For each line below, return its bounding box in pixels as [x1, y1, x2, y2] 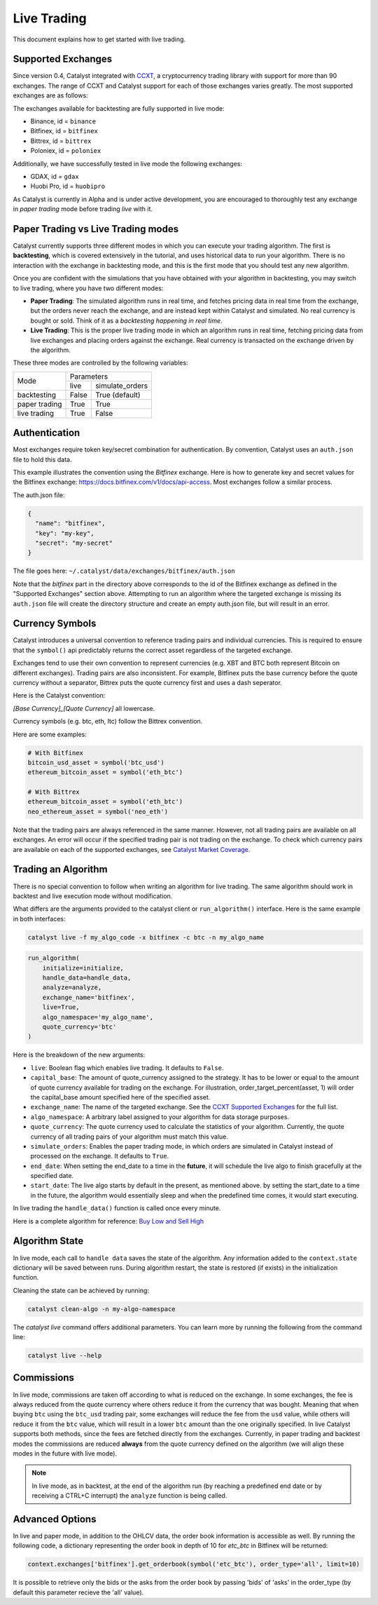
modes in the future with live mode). [13, 1449, 118, 1458]
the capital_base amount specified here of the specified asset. [30, 1092, 211, 1101]
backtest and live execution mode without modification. [13, 891, 173, 900]
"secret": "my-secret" [35, 539, 113, 547]
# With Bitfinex [27, 749, 84, 757]
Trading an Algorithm [13, 863, 108, 876]
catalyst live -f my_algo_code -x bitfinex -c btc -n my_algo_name [27, 933, 265, 941]
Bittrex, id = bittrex [30, 137, 92, 145]
